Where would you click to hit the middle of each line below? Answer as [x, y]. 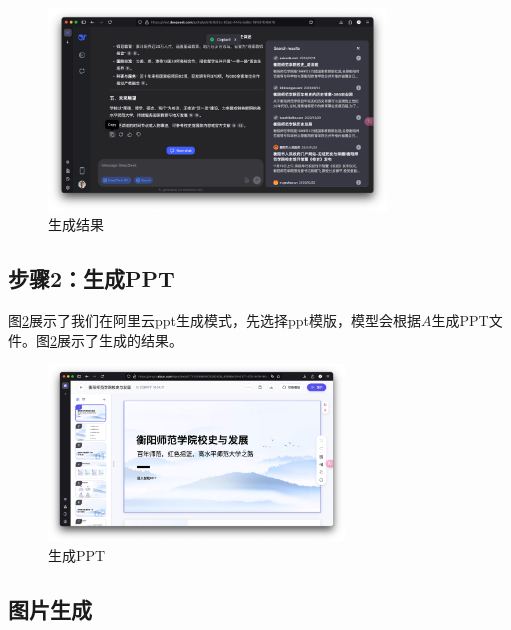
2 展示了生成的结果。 [116, 339]
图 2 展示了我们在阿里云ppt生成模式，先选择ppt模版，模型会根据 [215, 320]
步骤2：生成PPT [91, 278]
